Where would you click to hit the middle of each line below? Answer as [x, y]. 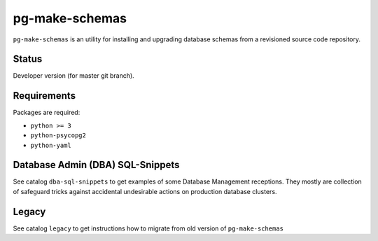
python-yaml [51, 145]
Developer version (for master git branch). [73, 76]
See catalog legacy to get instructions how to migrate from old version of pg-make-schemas [148, 228]
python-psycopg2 [58, 136]
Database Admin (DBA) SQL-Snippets [96, 165]
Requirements [44, 96]
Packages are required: [47, 113]
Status [28, 59]
